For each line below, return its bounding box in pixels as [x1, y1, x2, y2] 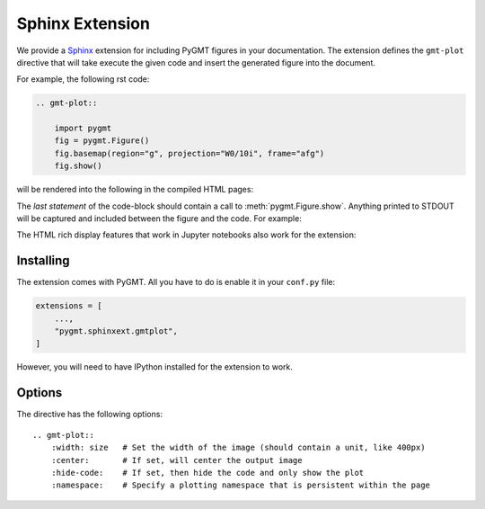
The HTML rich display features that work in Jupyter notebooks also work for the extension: [16, 229, 357, 240]
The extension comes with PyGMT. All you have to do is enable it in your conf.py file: [16, 277, 336, 288]
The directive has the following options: [16, 409, 163, 420]
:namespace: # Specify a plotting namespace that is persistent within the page [50, 480, 431, 490]
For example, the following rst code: [16, 74, 150, 85]
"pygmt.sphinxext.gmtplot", [54, 326, 179, 336]
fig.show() [54, 161, 102, 171]
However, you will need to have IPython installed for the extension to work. [16, 362, 294, 372]
